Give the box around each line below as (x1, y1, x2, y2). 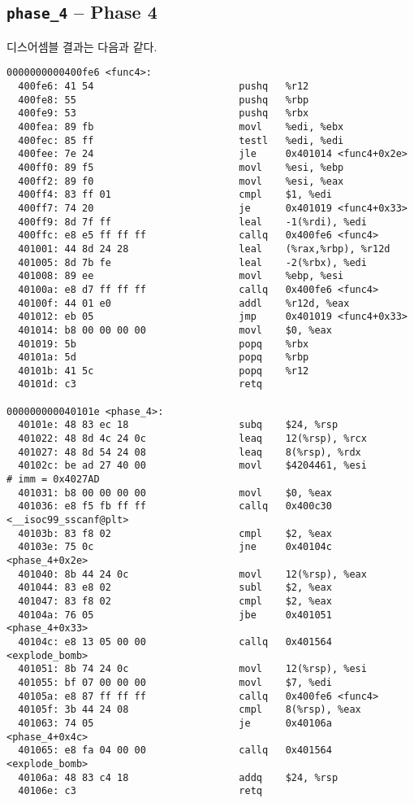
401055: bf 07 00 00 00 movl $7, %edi (18, 676, 332, 688)
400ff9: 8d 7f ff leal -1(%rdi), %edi (18, 216, 367, 228)
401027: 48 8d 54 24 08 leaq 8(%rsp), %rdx (18, 446, 361, 458)
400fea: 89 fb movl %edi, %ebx (18, 121, 344, 133)
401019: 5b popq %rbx (18, 338, 309, 350)
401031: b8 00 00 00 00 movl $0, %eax (18, 487, 332, 499)
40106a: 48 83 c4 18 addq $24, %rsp (18, 771, 339, 783)
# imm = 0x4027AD (6, 474, 100, 486)
